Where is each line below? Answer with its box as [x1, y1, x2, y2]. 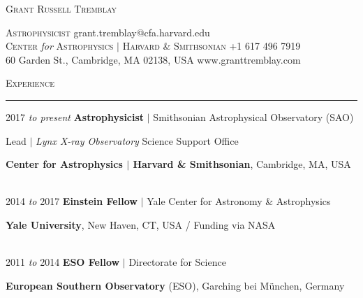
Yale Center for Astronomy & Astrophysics [147, 194, 331, 208]
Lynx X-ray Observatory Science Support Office [36, 133, 239, 148]
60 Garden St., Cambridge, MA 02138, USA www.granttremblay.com [6, 52, 301, 66]
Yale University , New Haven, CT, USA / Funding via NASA [6, 217, 276, 232]
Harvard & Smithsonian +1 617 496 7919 [122, 38, 301, 53]
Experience [6, 76, 54, 90]
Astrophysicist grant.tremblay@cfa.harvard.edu [6, 24, 210, 39]
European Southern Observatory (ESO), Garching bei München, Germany [6, 278, 345, 292]
